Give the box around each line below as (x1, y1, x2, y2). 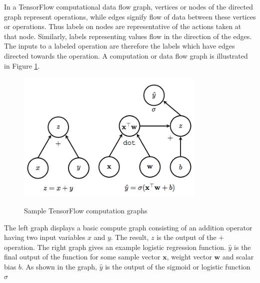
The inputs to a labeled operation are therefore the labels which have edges (4, 41, 235, 51)
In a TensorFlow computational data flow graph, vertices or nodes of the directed (4, 2, 253, 12)
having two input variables (4, 232, 85, 242)
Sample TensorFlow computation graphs (24, 205, 147, 215)
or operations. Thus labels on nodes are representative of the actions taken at (4, 21, 241, 32)
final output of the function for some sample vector (4, 251, 160, 262)
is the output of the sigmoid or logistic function (105, 261, 250, 271)
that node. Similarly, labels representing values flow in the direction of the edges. (4, 31, 252, 41)
